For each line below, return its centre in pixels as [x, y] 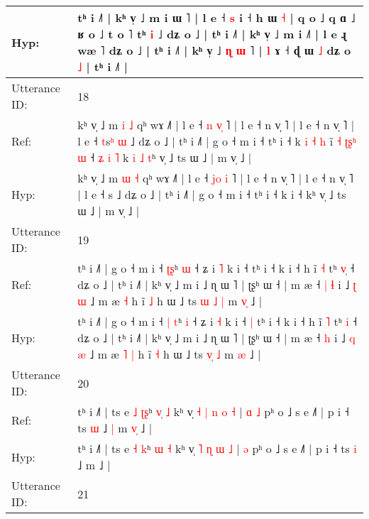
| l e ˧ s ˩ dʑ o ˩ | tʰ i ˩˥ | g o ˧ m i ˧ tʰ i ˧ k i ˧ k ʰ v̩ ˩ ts [212, 194]
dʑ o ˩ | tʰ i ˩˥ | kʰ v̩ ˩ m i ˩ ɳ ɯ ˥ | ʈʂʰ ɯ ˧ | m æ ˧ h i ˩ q [216, 338]
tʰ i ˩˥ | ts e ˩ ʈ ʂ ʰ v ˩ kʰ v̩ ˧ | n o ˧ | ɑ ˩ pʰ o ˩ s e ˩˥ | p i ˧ [213, 411]
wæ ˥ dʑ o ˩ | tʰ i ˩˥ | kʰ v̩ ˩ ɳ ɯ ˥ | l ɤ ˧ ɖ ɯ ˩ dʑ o [214, 50]
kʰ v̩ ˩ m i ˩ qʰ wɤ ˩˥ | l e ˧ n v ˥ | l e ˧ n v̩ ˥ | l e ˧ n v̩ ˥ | [216, 125]
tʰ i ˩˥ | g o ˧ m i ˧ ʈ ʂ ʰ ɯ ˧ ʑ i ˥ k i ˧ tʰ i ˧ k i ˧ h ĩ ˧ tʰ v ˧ [216, 268]
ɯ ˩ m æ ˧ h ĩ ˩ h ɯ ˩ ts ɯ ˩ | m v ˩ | [170, 301]
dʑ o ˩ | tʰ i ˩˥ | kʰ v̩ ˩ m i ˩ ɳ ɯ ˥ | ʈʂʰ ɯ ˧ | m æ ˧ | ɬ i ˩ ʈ [217, 284]
